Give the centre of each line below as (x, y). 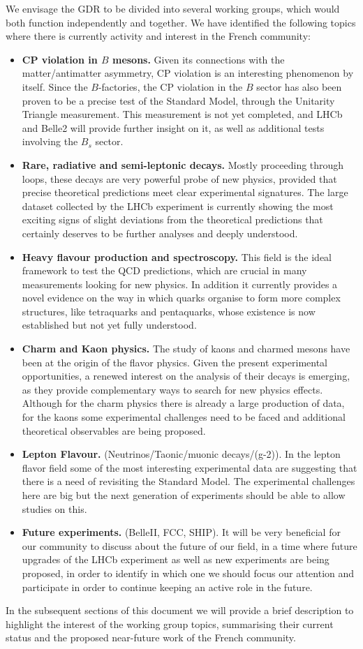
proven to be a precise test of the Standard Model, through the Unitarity (178, 100)
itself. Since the (55, 86)
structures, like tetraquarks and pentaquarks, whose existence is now (169, 311)
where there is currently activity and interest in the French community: (158, 36)
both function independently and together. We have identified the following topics (181, 22)
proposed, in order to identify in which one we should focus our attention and (188, 573)
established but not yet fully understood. (109, 325)
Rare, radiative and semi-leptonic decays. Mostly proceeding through (183, 164)
